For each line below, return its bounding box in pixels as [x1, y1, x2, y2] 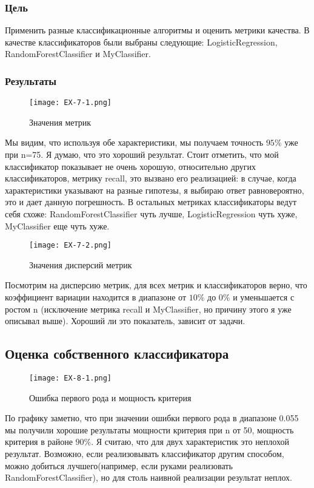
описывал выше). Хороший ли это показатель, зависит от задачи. [5, 314, 246, 327]
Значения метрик [29, 115, 92, 128]
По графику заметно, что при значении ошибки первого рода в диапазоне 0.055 [5, 412, 299, 424]
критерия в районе [5, 435, 73, 448]
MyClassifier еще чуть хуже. [5, 219, 110, 232]
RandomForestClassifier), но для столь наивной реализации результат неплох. [5, 471, 292, 484]
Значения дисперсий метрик [29, 258, 132, 271]
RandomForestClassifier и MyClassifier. [5, 47, 151, 60]
